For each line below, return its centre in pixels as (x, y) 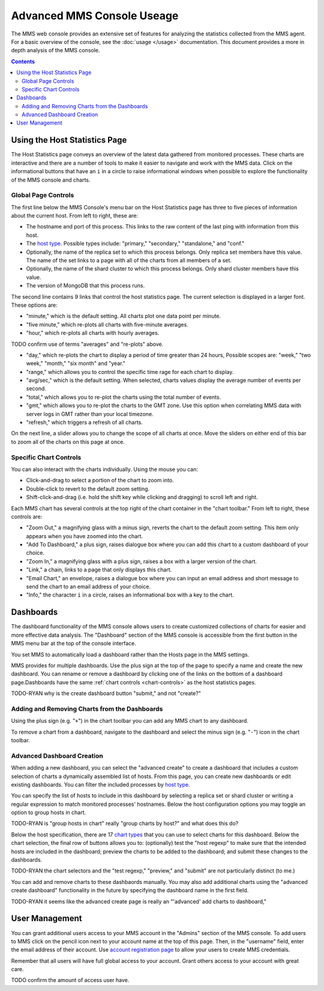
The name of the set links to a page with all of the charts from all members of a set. (129, 260)
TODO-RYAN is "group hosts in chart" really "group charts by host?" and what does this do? (125, 823)
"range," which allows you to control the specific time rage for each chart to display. (130, 372)
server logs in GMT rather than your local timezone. (90, 414)
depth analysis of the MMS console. (55, 51)
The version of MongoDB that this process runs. (85, 286)
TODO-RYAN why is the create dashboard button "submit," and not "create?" (106, 693)
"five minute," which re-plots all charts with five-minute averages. (107, 324)
